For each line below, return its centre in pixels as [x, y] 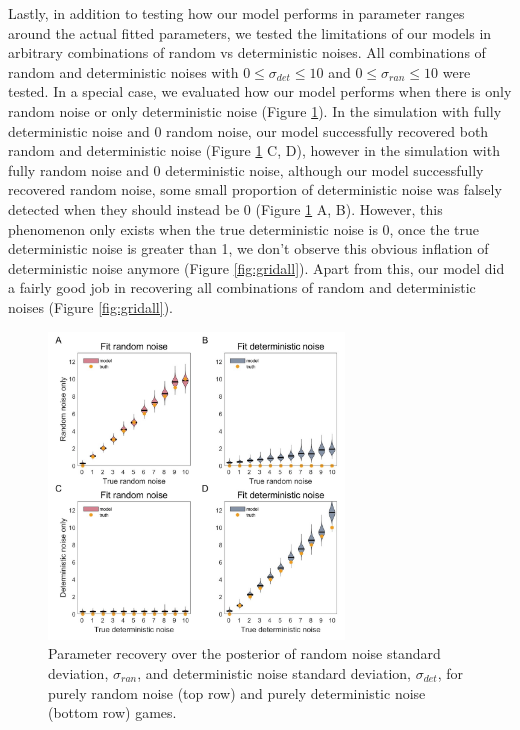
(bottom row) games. [112, 712]
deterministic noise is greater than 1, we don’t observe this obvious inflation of [248, 248]
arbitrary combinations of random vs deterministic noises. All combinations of [247, 52]
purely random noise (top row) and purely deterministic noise [237, 692]
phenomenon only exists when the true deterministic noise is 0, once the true [244, 228]
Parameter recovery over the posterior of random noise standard [244, 653]
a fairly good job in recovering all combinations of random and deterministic [242, 287]
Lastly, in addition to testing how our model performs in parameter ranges [236, 13]
